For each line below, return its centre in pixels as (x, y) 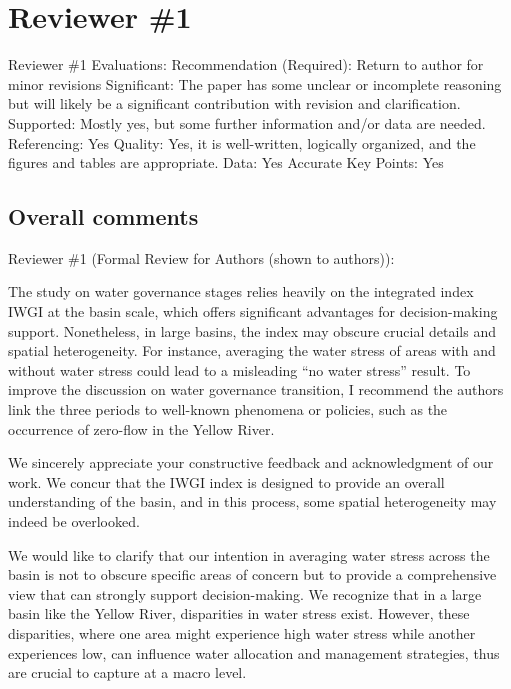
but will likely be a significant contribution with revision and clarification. (234, 103)
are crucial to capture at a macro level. (127, 672)
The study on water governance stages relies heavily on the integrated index (241, 291)
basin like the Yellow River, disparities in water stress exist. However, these (239, 613)
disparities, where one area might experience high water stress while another (242, 632)
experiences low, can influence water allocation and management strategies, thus (254, 652)
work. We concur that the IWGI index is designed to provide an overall (226, 481)
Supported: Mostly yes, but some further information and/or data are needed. (247, 122)
